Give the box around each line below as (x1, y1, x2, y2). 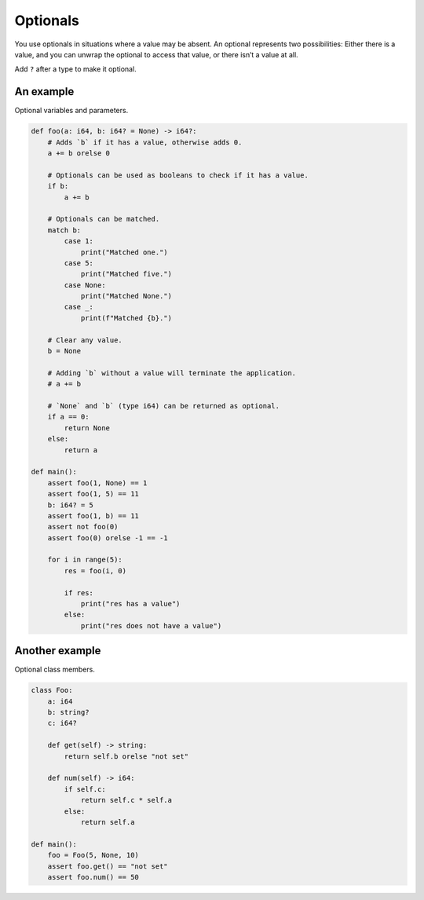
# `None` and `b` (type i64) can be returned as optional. (47, 401, 280, 410)
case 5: (64, 258, 94, 267)
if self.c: (64, 785, 106, 793)
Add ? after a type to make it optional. (14, 64, 137, 74)
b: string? (47, 708, 90, 717)
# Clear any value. (47, 335, 123, 345)
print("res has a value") (80, 599, 181, 609)
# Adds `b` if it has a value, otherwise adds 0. (47, 137, 243, 147)
